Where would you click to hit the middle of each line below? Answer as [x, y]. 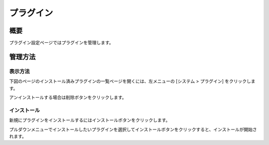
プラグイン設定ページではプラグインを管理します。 [62, 43]
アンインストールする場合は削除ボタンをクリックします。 [68, 97]
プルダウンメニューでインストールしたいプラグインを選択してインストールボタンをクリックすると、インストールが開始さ [133, 129]
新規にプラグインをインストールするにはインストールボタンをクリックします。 [90, 120]
